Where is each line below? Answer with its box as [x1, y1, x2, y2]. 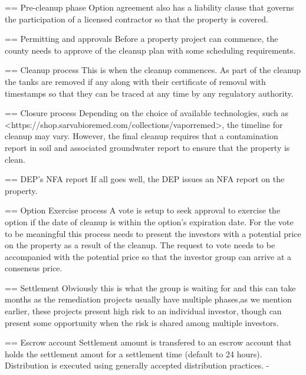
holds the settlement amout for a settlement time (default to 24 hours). [5, 347, 262, 360]
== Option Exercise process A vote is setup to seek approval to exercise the [5, 204, 281, 216]
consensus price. [5, 262, 62, 274]
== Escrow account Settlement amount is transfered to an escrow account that [5, 336, 292, 348]
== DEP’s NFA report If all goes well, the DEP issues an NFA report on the [5, 173, 285, 185]
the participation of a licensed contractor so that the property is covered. [5, 12, 268, 25]
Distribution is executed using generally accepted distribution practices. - [5, 359, 269, 371]
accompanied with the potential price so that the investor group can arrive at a [5, 250, 292, 262]
